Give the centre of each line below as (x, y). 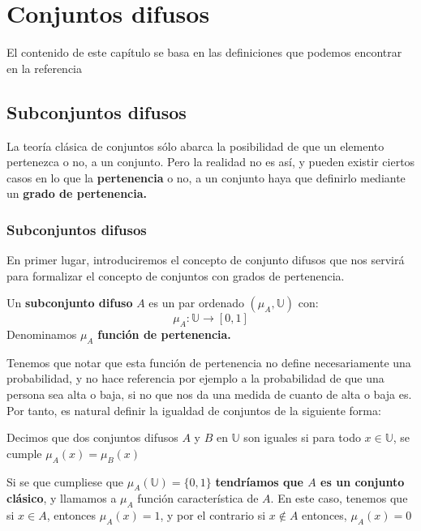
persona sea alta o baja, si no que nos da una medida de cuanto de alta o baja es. (209, 394)
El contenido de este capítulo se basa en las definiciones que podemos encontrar (204, 52)
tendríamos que (259, 481)
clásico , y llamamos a (62, 498)
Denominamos (42, 334)
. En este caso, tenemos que (339, 498)
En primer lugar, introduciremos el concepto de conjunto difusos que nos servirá (206, 260)
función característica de (198, 498)
